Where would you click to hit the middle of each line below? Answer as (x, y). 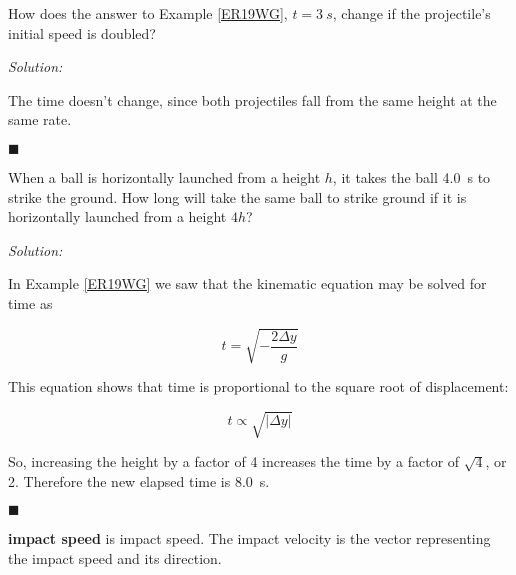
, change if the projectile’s (411, 13)
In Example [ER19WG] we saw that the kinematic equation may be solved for (247, 283)
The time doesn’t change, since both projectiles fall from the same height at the (252, 99)
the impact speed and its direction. (115, 558)
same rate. (40, 119)
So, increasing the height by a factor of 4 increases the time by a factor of (234, 461)
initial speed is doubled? (82, 32)
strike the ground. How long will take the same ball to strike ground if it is (237, 196)
